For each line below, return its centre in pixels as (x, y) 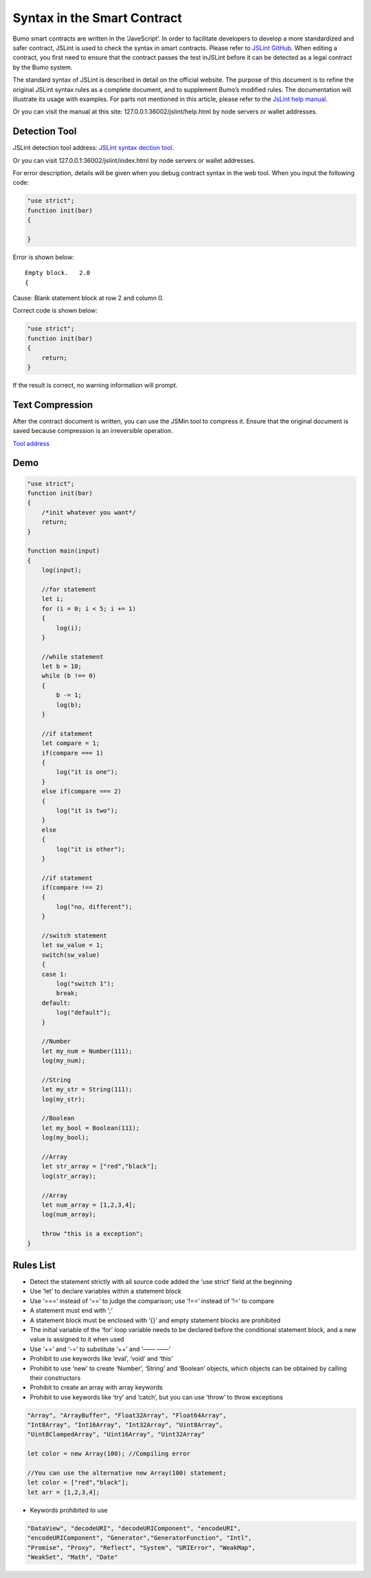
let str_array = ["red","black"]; (100, 1166)
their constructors (55, 1377)
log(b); (69, 705)
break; (67, 993)
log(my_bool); (65, 1138)
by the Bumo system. (43, 67)
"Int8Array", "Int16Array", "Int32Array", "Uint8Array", (125, 1425)
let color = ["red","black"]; (78, 1482)
